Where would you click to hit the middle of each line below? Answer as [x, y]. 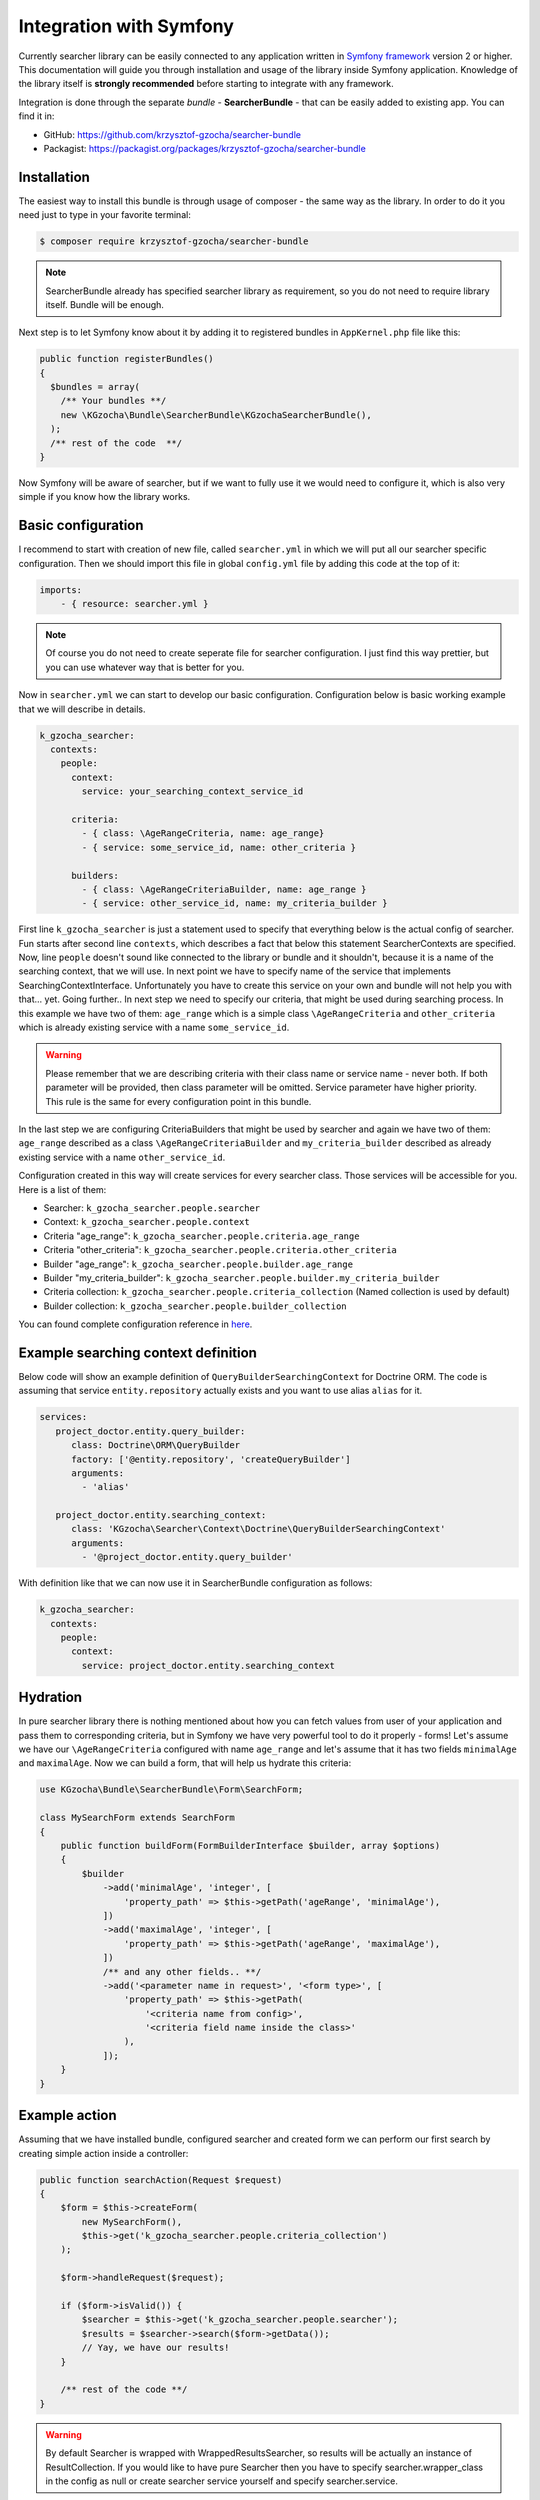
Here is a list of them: [62, 1189]
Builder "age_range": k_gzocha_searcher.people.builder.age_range [198, 1264]
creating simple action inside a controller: [103, 2153]
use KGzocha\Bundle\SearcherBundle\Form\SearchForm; [171, 1789]
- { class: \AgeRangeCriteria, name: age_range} [203, 833]
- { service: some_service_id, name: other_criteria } [219, 847]
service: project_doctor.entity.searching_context [208, 1665]
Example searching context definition [137, 1352]
